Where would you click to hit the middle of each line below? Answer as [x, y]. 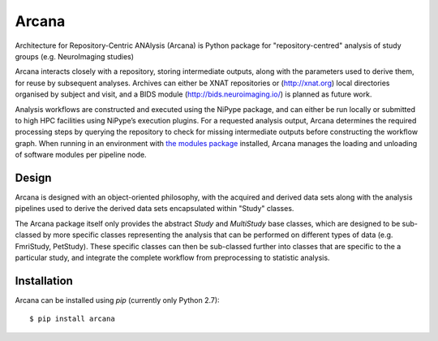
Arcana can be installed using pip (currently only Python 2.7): [117, 300]
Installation [44, 281]
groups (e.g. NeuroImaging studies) [74, 56]
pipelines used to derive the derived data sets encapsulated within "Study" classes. [155, 209]
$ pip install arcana [72, 319]
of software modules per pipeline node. [81, 155]
